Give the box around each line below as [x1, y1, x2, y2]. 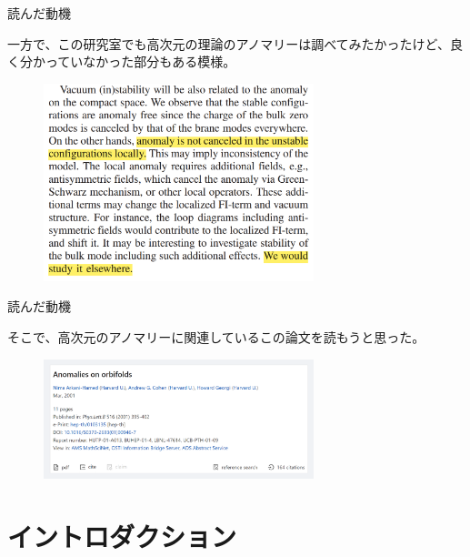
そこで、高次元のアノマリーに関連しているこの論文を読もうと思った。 [7, 328, 425, 347]
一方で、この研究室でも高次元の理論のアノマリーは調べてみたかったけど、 [7, 34, 450, 53]
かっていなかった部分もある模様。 [32, 52, 236, 71]
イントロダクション [7, 518, 237, 554]
